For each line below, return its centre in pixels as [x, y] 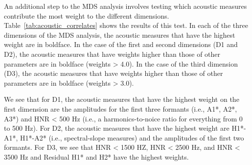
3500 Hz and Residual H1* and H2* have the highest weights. [96, 156]
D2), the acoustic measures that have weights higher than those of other [112, 54]
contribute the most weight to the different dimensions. [87, 15]
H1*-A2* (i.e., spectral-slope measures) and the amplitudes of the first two [132, 137]
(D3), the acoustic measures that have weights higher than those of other [114, 73]
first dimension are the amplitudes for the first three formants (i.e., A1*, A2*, [121, 108]
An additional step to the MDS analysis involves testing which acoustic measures [126, 6]
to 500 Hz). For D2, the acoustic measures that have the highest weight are [117, 128]
